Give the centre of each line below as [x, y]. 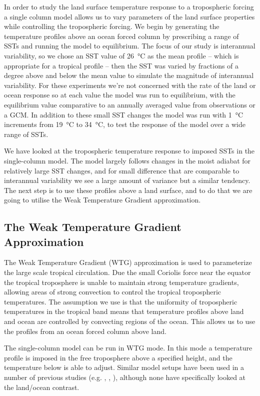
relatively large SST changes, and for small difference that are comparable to [122, 170]
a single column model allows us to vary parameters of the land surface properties [129, 16]
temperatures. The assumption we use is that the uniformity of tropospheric [121, 301]
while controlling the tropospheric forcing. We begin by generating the [112, 26]
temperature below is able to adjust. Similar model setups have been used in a [124, 367]
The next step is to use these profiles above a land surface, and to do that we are [128, 190]
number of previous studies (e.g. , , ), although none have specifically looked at [125, 377]
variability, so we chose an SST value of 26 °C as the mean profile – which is [121, 55]
